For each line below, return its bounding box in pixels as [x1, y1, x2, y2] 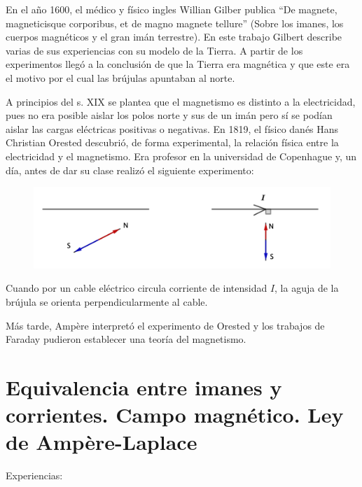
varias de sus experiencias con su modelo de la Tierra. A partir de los [6, 43, 303, 57]
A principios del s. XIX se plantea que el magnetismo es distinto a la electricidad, [6, 94, 356, 108]
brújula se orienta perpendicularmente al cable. [6, 295, 208, 309]
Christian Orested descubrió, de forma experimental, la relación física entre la [6, 135, 339, 150]
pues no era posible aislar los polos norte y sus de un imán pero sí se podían [6, 108, 333, 122]
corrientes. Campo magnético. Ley [6, 400, 344, 429]
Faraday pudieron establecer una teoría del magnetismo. [6, 332, 246, 346]
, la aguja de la [274, 281, 339, 295]
